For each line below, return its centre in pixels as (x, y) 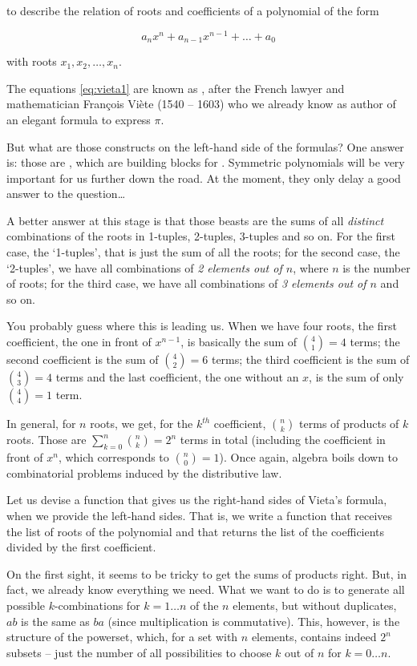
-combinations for (97, 605)
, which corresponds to (113, 456)
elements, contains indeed (314, 637)
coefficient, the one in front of (79, 342)
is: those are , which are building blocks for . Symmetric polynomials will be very (206, 162)
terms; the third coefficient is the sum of (310, 359)
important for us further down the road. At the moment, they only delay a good (204, 178)
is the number (377, 267)
